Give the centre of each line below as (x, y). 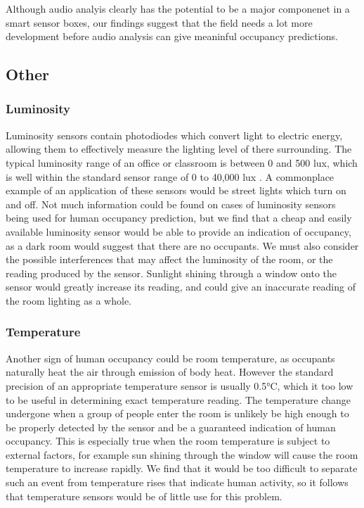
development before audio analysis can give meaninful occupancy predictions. (172, 36)
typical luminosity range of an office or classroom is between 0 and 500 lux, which (182, 162)
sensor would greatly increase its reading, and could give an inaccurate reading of (181, 287)
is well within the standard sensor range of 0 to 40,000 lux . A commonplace (170, 176)
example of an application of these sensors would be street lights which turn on (176, 190)
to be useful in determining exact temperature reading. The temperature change (178, 399)
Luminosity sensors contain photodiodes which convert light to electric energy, (174, 135)
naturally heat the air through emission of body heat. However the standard (170, 372)
